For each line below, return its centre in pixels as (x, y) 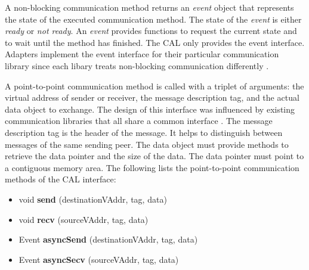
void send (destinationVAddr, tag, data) (93, 199)
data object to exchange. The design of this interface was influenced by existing (150, 109)
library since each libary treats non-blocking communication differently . (137, 65)
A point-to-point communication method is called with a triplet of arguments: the (154, 86)
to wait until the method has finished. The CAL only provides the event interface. (155, 42)
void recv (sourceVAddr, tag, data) (84, 219)
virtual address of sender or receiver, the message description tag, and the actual (152, 97)
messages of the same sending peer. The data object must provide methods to (147, 144)
